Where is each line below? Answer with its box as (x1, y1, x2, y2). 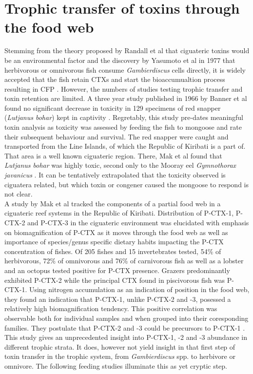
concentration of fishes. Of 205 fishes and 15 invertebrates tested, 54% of (4, 246, 221, 256)
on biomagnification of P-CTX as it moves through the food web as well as (4, 227, 228, 237)
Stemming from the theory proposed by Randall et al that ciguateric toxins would (4, 45, 250, 56)
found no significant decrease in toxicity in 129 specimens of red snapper (4, 102, 221, 113)
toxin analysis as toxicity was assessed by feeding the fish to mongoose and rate (4, 122, 242, 132)
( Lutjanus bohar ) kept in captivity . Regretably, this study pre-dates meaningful (4, 112, 244, 122)
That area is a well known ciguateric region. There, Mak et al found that (4, 150, 222, 160)
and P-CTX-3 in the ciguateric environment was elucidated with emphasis (27, 217, 249, 227)
